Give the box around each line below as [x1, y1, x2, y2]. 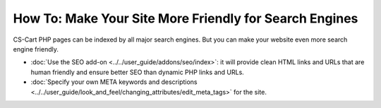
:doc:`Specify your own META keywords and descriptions [30, 78, 198, 86]
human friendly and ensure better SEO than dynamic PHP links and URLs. [30, 68, 245, 76]
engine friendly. [13, 44, 59, 53]
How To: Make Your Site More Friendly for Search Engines [13, 11, 358, 26]
